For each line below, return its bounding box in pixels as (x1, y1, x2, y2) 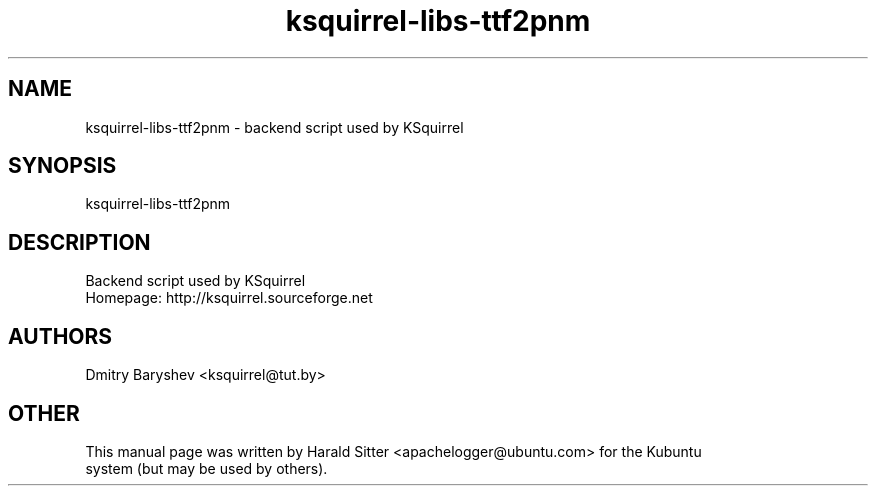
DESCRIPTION (8, 229, 151, 255)
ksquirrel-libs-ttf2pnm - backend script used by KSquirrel (85, 118, 464, 136)
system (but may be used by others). (85, 459, 328, 477)
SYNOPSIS (8, 153, 117, 179)
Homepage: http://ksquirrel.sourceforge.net (85, 289, 373, 307)
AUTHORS (8, 323, 113, 349)
